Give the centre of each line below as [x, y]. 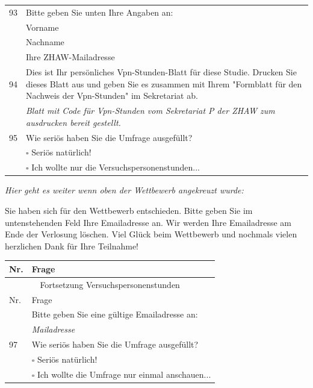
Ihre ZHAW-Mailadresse [70, 57]
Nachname [45, 42]
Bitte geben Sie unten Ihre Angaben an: [100, 12]
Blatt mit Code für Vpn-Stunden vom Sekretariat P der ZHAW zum [150, 111]
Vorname [42, 27]
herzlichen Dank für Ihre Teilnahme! [72, 246]
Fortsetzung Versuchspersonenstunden [110, 284]
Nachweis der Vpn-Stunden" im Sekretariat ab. [112, 95]
